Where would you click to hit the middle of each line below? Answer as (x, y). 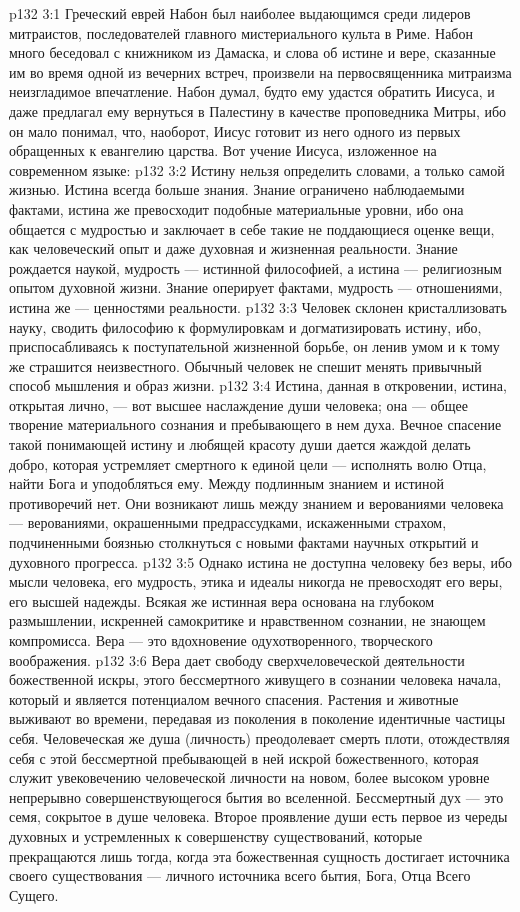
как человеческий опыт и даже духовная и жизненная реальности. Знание (233, 248)
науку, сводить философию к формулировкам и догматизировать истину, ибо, (245, 326)
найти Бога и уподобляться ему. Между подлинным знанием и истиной (227, 483)
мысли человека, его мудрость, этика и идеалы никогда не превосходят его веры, (256, 581)
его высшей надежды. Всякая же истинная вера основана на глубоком (222, 600)
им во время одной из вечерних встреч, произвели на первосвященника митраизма (260, 71)
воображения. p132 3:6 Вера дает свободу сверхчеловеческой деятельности (237, 659)
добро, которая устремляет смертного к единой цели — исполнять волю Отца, (248, 463)
